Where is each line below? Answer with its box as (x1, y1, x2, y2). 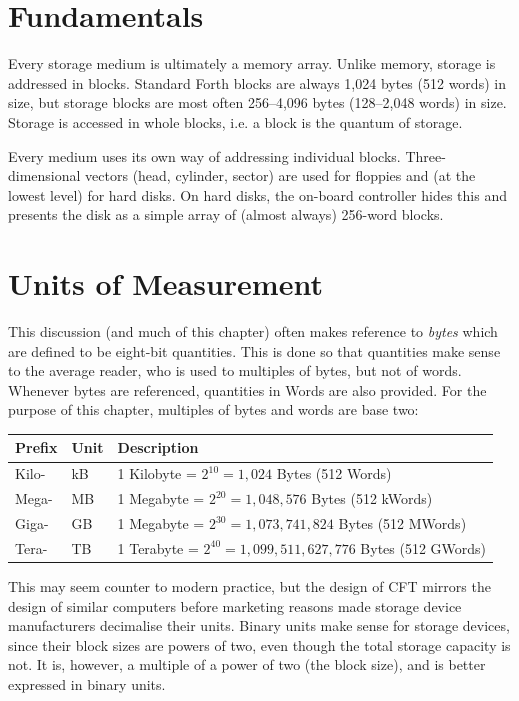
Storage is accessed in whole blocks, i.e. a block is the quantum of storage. (8, 111, 463, 132)
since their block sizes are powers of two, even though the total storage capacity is (8, 634, 511, 655)
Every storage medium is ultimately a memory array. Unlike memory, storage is (8, 53, 496, 74)
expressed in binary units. (8, 673, 166, 694)
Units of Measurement (8, 263, 323, 304)
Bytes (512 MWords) (338, 513, 467, 533)
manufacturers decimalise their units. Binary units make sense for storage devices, (8, 615, 510, 636)
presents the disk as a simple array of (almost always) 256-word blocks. (8, 204, 444, 225)
